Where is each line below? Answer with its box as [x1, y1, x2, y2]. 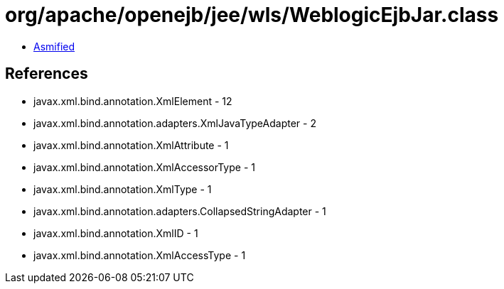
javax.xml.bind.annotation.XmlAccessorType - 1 [33, 160, 255, 173]
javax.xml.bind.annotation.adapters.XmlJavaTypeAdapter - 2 [33, 116, 316, 129]
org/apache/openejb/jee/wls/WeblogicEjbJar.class [5, 3, 499, 27]
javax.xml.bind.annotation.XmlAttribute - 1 [33, 138, 229, 151]
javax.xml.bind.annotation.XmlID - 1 [33, 227, 198, 239]
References [5, 65, 88, 83]
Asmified [33, 40, 75, 53]
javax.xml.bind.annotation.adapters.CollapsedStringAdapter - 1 [33, 205, 326, 217]
